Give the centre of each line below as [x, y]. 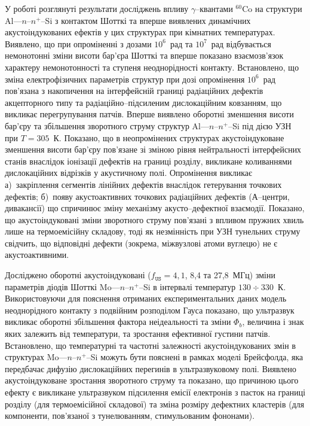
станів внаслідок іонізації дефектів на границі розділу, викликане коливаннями [148, 161]
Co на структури [272, 8]
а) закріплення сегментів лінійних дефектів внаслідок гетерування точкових [143, 184]
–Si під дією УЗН [260, 125]
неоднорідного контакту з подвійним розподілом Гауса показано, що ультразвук [150, 310]
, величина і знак [273, 322]
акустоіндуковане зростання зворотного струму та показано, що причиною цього [152, 380]
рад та [182, 43]
